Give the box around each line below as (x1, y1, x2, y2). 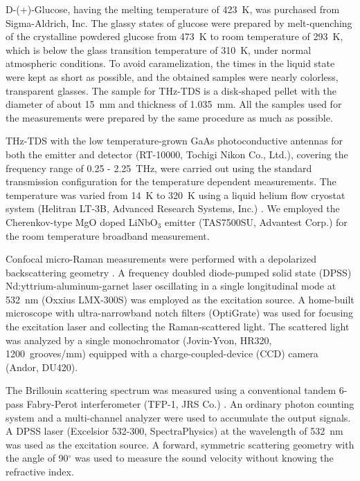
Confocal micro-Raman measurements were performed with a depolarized (6, 252, 316, 266)
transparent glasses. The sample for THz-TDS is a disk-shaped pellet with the (6, 83, 337, 97)
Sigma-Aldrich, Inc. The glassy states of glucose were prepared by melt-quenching (6, 15, 352, 30)
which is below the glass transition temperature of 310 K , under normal (6, 42, 312, 57)
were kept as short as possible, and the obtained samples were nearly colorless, (6, 69, 339, 84)
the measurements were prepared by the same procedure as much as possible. (6, 110, 333, 124)
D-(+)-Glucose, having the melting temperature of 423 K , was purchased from (6, 2, 340, 16)
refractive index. (6, 464, 74, 478)
